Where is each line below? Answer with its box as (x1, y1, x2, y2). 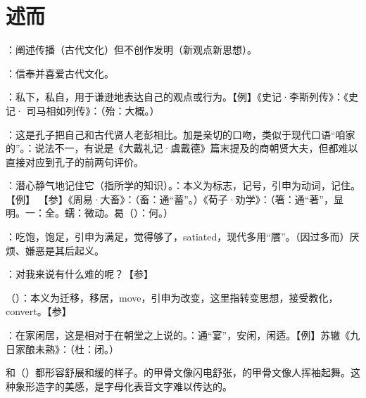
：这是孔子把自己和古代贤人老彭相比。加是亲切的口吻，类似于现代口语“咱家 (6, 127, 355, 141)
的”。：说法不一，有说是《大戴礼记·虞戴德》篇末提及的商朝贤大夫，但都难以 (6, 141, 358, 155)
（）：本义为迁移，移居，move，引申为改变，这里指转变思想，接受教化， (6, 290, 339, 304)
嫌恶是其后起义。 (25, 243, 104, 257)
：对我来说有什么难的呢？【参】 (6, 267, 153, 281)
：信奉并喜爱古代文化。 (6, 65, 114, 80)
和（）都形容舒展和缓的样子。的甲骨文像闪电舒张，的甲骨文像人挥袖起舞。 (6, 365, 351, 380)
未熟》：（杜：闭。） (34, 341, 119, 356)
